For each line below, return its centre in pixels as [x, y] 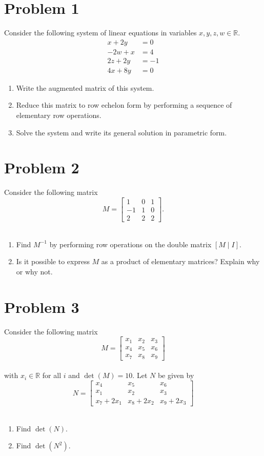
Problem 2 [42, 167]
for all [52, 375]
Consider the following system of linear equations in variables [100, 33]
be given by [176, 375]
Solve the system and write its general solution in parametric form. [121, 132]
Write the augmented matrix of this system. [85, 87]
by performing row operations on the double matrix [130, 244]
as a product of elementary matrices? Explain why [180, 261]
